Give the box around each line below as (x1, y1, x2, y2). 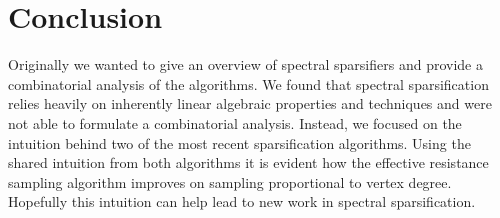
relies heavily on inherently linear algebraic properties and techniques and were (8, 93, 492, 114)
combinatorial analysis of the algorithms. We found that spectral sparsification (8, 73, 489, 94)
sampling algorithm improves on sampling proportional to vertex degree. (8, 171, 452, 192)
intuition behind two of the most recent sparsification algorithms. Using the (8, 132, 471, 153)
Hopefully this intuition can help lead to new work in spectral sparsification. (8, 191, 476, 212)
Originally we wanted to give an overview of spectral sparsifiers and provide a (8, 54, 483, 75)
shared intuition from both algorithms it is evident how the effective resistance (8, 152, 489, 173)
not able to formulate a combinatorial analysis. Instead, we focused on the (8, 112, 462, 133)
